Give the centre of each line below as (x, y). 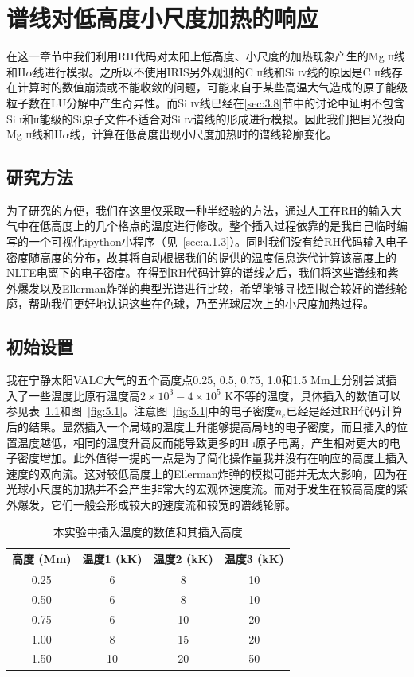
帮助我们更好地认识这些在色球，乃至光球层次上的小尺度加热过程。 (201, 303)
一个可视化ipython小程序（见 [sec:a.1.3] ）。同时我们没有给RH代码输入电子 (218, 241)
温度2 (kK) (183, 559)
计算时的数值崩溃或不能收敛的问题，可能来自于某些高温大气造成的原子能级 (212, 87)
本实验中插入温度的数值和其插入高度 (148, 531)
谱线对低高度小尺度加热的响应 (163, 18)
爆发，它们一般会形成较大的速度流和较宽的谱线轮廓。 (156, 504)
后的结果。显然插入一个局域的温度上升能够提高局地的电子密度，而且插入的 (201, 427)
